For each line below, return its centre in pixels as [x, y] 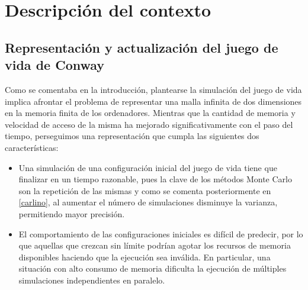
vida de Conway [55, 65]
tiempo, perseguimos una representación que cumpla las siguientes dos [132, 136]
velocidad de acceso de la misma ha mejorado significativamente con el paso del [149, 124]
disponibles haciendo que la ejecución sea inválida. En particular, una [145, 257]
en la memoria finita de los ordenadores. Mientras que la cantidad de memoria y [150, 113]
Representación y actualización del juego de [142, 47]
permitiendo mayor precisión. [72, 213]
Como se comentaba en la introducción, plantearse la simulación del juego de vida [153, 89]
